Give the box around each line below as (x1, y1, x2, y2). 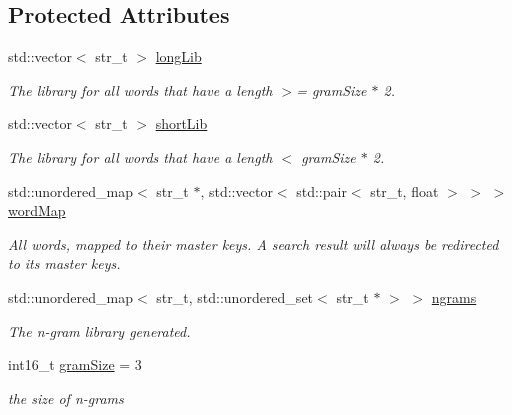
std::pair (296, 180, 347, 201)
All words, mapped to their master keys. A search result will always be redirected (8, 233, 499, 254)
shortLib (155, 113, 208, 134)
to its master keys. (8, 253, 121, 274)
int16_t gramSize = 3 (8, 354, 142, 375)
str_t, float (370, 180, 439, 201)
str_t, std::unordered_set (156, 286, 314, 307)
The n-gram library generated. (8, 320, 191, 341)
